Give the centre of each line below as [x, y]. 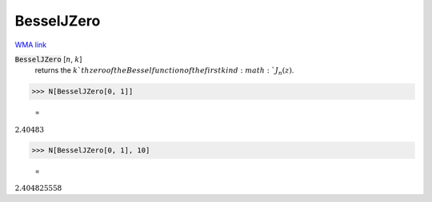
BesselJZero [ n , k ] [48, 59]
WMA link [31, 45]
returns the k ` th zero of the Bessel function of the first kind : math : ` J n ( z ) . [164, 71]
